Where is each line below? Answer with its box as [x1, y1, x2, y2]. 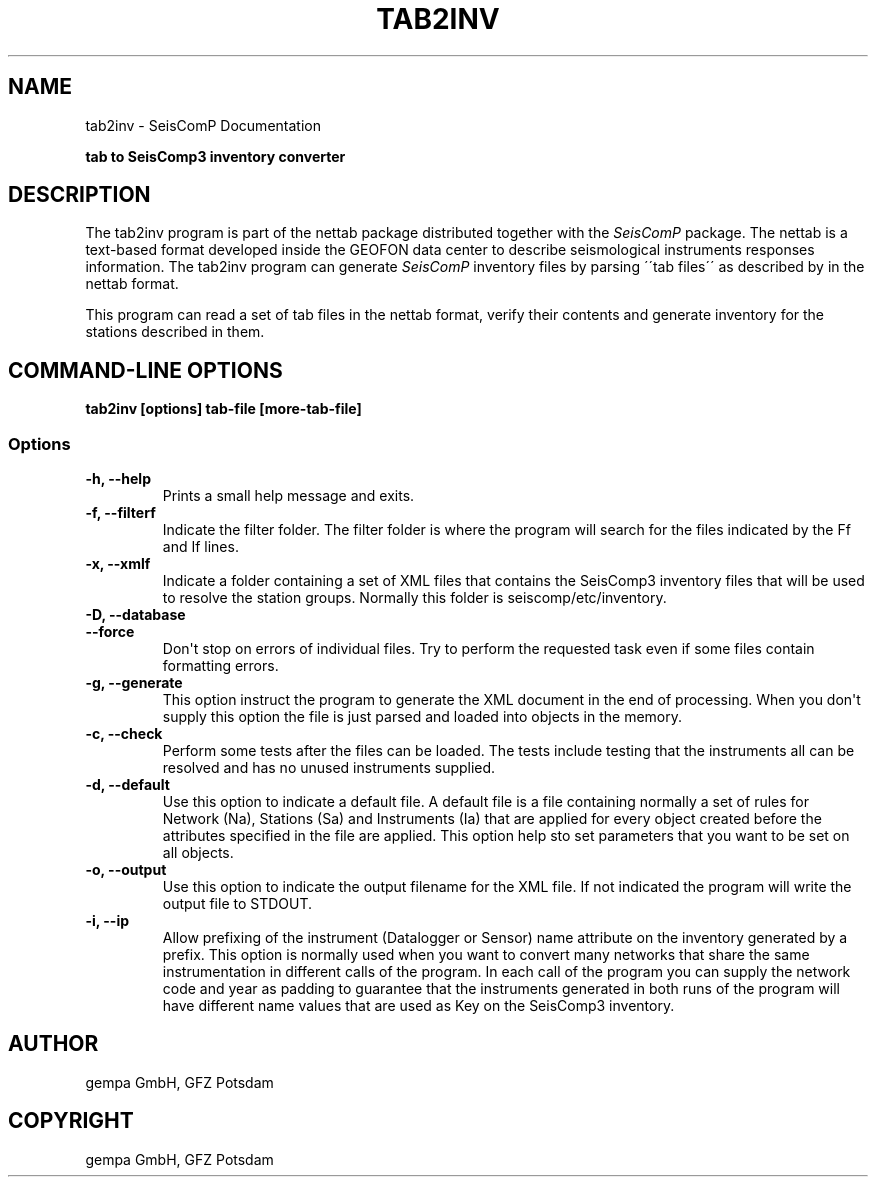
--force [85, 623, 135, 641]
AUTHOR [8, 1031, 99, 1057]
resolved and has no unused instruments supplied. [162, 759, 496, 777]
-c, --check [85, 725, 163, 743]
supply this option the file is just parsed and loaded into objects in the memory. [162, 708, 683, 726]
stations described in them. [85, 323, 265, 341]
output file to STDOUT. [162, 895, 313, 913]
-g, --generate [85, 674, 183, 692]
